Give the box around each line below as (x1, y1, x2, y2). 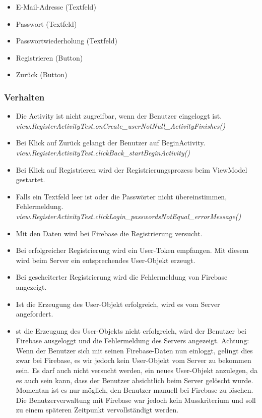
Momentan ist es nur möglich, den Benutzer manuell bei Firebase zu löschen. (16, 385, 253, 395)
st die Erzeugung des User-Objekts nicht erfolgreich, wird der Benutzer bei (16, 325, 246, 336)
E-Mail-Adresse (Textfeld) (16, 2, 96, 12)
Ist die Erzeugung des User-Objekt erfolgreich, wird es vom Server (16, 298, 220, 309)
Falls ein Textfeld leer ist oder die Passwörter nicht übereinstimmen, (16, 191, 227, 201)
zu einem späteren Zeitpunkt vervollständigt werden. (16, 404, 179, 415)
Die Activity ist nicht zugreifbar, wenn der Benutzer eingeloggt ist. (16, 111, 222, 121)
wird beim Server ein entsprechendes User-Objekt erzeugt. (16, 254, 195, 265)
